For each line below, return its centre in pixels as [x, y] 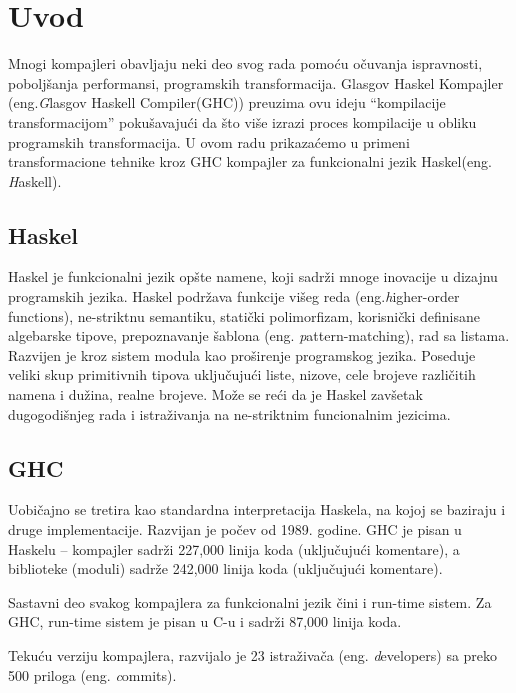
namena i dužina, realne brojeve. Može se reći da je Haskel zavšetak [215, 394]
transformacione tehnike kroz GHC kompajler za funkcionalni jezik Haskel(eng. [250, 161]
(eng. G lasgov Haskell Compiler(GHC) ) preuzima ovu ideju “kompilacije [227, 102]
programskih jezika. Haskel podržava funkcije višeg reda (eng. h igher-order [234, 296]
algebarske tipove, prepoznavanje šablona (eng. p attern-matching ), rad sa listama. [259, 335]
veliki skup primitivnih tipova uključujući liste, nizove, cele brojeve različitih [242, 374]
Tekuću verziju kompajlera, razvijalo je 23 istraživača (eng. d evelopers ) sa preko [253, 655]
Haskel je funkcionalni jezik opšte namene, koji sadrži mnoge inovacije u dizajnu [253, 276]
